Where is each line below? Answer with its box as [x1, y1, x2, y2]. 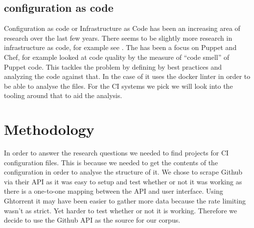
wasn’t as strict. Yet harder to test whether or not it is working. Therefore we [4, 205, 237, 215]
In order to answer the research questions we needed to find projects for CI [4, 148, 229, 158]
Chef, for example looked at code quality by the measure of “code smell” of [4, 51, 230, 62]
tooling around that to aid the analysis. [4, 90, 122, 101]
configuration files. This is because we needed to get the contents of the [4, 157, 218, 167]
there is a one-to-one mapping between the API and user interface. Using [4, 186, 223, 196]
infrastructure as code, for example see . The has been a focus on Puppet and [4, 42, 237, 52]
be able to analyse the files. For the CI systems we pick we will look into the [4, 80, 233, 91]
